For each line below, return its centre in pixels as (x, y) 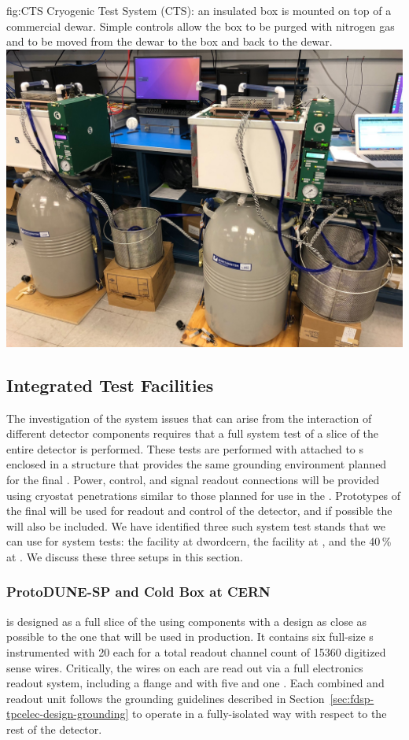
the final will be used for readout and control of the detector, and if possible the (199, 511)
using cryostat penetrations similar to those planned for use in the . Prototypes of (204, 495)
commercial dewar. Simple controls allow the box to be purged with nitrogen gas (201, 26)
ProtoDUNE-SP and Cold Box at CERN (138, 592)
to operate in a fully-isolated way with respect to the (259, 714)
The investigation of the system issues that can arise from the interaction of (189, 418)
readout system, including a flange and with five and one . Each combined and (195, 683)
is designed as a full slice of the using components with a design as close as (187, 621)
